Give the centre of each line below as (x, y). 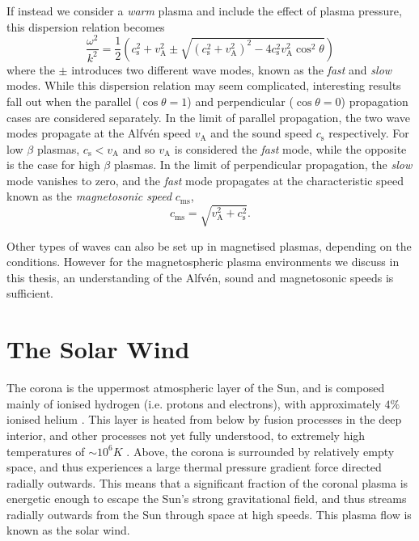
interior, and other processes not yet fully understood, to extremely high (186, 435)
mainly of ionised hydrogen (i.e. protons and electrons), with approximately (194, 403)
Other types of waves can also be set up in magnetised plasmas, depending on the (209, 245)
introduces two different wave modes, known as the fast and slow (232, 69)
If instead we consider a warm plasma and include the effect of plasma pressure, (204, 11)
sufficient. (30, 293)
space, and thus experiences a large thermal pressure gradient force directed (194, 467)
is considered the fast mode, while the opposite (290, 148)
